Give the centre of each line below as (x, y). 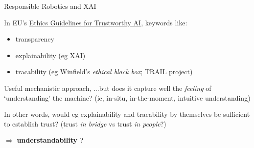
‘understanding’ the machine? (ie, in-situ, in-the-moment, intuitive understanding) (127, 97)
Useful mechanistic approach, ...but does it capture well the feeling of (108, 88)
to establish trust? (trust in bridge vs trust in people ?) (85, 123)
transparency (35, 39)
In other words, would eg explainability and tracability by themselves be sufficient (127, 114)
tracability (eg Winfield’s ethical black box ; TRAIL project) (104, 72)
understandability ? (50, 140)
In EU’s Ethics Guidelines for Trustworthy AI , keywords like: (96, 22)
